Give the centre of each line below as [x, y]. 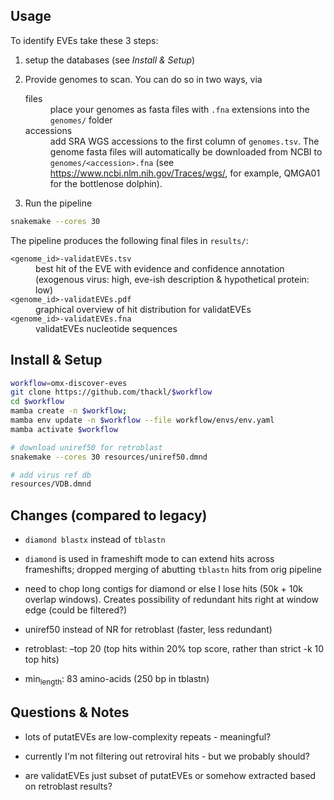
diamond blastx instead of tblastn [95, 540]
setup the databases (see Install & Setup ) [110, 60]
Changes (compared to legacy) [109, 515]
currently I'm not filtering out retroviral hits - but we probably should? [167, 756]
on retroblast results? [68, 786]
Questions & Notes [70, 712]
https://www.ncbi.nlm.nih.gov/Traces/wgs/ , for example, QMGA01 [185, 173]
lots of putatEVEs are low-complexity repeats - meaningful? [148, 736]
